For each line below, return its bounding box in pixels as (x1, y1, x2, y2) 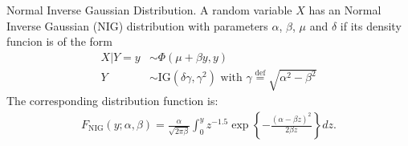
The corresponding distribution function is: (6, 92, 218, 109)
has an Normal (308, 2, 381, 18)
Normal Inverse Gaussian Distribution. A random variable (6, 2, 292, 18)
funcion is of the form (6, 33, 112, 50)
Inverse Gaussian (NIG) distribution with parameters (6, 17, 268, 34)
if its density (340, 17, 402, 34)
